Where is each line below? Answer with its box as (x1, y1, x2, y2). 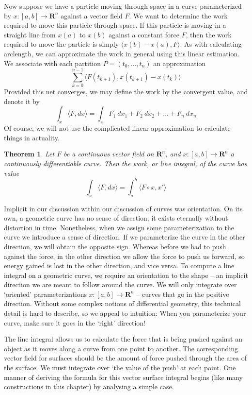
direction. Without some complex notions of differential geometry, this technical (4, 298, 241, 309)
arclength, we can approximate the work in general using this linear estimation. (4, 48, 240, 58)
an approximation (153, 58, 206, 68)
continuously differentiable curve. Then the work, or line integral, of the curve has (4, 158, 247, 169)
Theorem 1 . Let (4, 149, 55, 159)
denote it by (4, 96, 40, 106)
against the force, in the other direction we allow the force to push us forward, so (4, 251, 245, 261)
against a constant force (109, 29, 179, 39)
